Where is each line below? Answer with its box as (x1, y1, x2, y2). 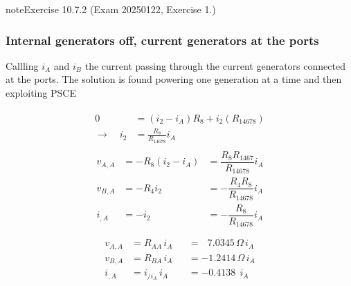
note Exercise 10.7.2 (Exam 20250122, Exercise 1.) (6, 2, 216, 16)
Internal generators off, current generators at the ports (6, 31, 319, 48)
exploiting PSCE (6, 86, 76, 99)
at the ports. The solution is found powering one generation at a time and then (6, 72, 342, 86)
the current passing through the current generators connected (84, 58, 345, 73)
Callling (6, 58, 39, 73)
